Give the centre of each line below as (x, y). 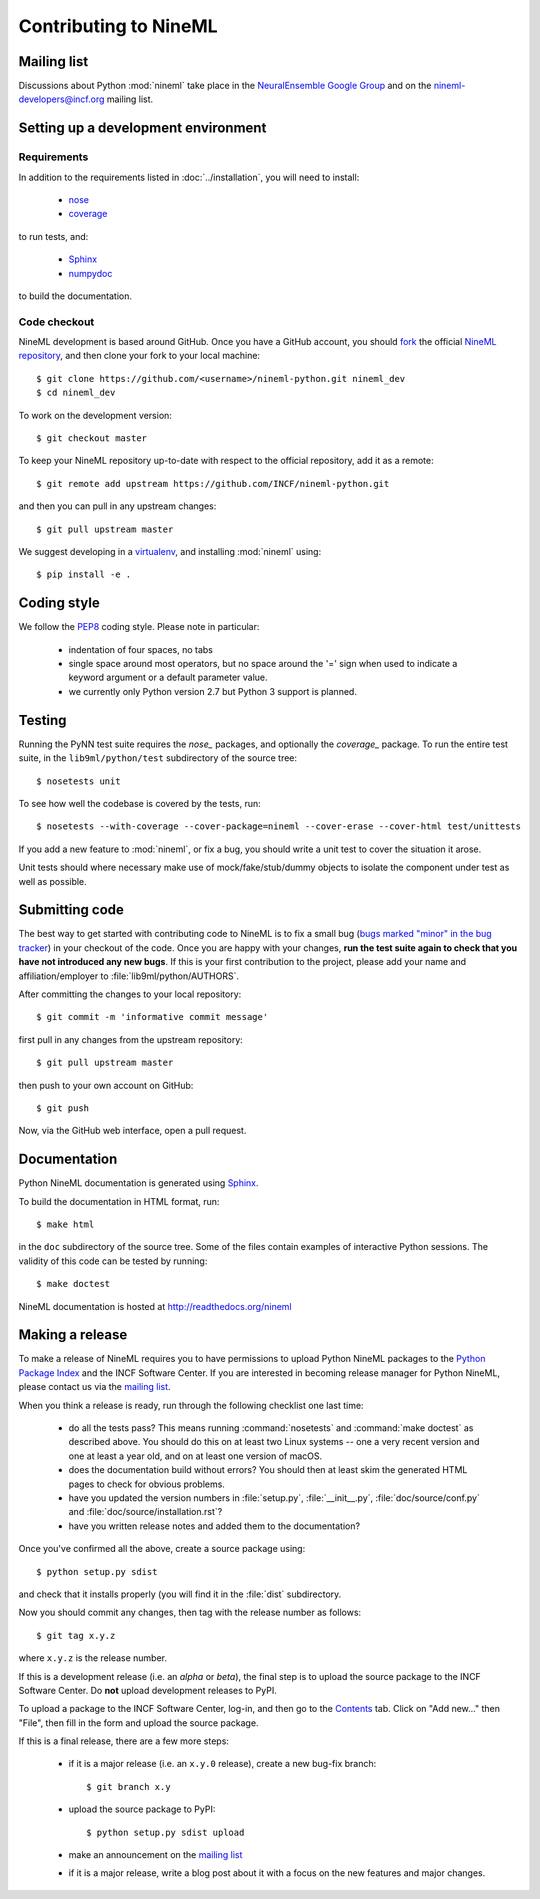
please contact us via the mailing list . (94, 1387)
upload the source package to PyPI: (142, 1809)
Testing (42, 720)
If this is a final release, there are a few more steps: (124, 1741)
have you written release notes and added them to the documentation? (214, 1526)
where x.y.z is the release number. (93, 1658)
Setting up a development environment (142, 128)
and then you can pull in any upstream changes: (117, 506)
